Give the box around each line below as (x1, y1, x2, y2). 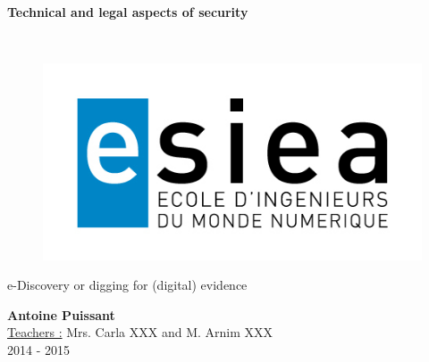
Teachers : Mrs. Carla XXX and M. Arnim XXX (7, 323, 273, 341)
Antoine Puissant (7, 305, 115, 324)
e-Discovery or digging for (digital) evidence (7, 276, 248, 294)
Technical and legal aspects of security (7, 3, 248, 21)
